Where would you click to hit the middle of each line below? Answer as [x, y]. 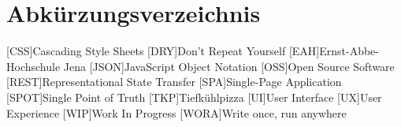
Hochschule [33, 66]
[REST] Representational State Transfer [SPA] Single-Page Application [174, 82]
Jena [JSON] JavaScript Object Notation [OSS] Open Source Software [229, 66]
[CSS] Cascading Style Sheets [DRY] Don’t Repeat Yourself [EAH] [163, 51]
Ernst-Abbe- [349, 51]
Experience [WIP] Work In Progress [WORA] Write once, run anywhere [176, 112]
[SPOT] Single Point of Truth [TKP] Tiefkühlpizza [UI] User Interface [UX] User [194, 97]
